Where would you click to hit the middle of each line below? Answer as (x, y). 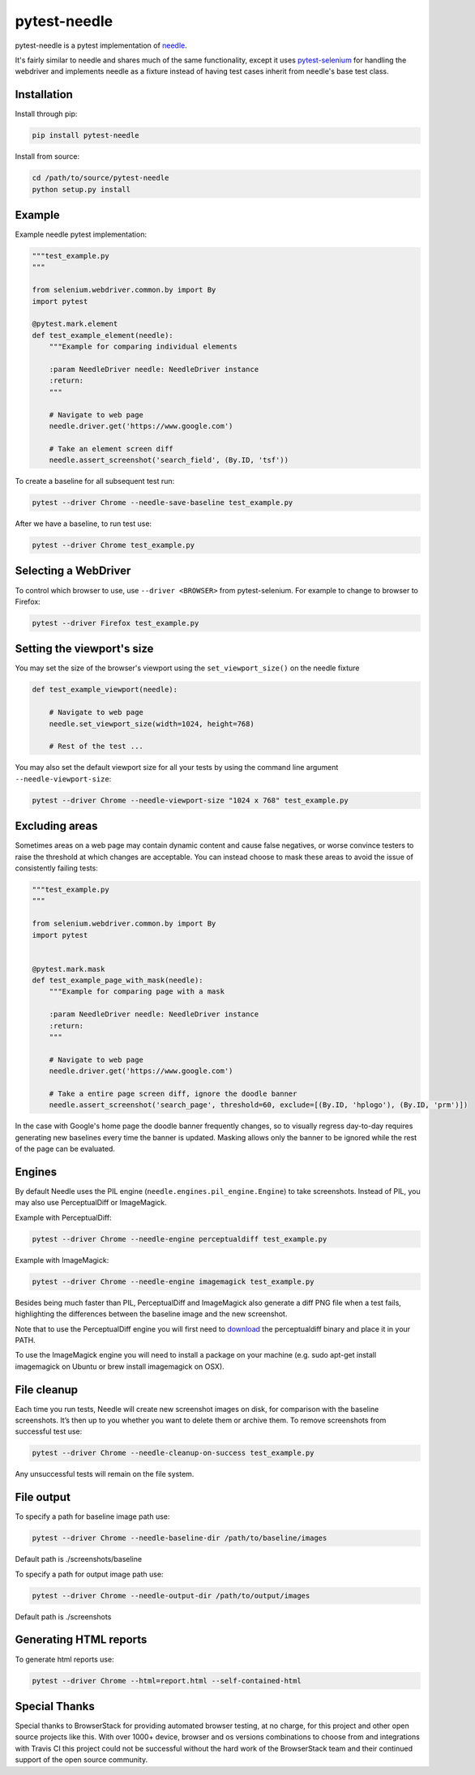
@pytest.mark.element (75, 324)
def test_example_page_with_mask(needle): (118, 980)
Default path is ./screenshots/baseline (78, 1559)
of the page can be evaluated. (65, 1149)
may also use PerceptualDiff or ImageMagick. (91, 1203)
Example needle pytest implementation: (81, 234)
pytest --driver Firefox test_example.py (116, 623)
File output (43, 1497)
